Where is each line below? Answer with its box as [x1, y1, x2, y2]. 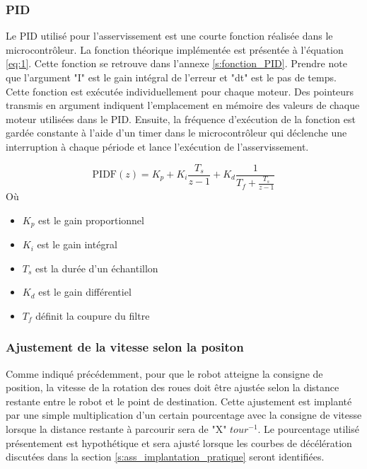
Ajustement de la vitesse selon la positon [6, 338, 244, 356]
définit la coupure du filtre [35, 308, 150, 323]
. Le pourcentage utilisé [257, 422, 359, 436]
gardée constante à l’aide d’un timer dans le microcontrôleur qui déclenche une [6, 125, 347, 140]
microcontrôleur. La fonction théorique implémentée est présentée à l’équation [6, 42, 344, 57]
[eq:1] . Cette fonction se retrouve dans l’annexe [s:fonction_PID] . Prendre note [6, 56, 347, 71]
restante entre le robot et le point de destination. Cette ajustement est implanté [6, 393, 352, 408]
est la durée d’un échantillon [35, 260, 158, 275]
